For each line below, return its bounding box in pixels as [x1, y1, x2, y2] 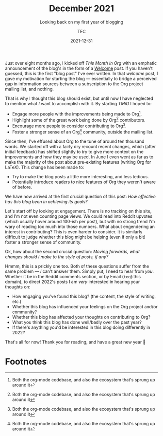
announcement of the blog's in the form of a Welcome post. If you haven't [5, 65, 153, 71]
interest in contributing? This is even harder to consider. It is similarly [5, 228, 143, 234]
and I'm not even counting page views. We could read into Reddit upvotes [5, 213, 153, 219]
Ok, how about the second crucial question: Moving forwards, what [5, 248, 140, 254]
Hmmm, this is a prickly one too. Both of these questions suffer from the [5, 263, 149, 269]
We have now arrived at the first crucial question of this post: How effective [5, 193, 156, 199]
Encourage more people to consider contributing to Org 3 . [12, 122, 127, 129]
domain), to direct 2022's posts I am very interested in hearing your [5, 279, 140, 284]
